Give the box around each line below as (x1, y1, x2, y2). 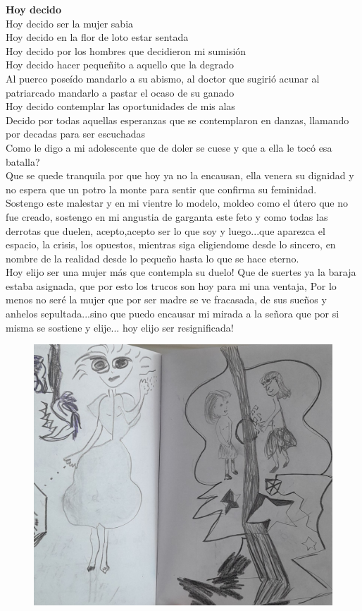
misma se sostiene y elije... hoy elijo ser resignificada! (6, 320, 234, 334)
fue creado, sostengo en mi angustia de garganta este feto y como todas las (6, 209, 328, 224)
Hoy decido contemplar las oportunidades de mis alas (6, 99, 235, 114)
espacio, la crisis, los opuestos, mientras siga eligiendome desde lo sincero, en (6, 237, 336, 252)
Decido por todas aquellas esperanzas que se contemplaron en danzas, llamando (6, 112, 349, 127)
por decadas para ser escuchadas (6, 126, 145, 141)
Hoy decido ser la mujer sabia (6, 16, 134, 30)
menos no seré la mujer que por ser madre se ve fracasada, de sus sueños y (6, 292, 327, 307)
